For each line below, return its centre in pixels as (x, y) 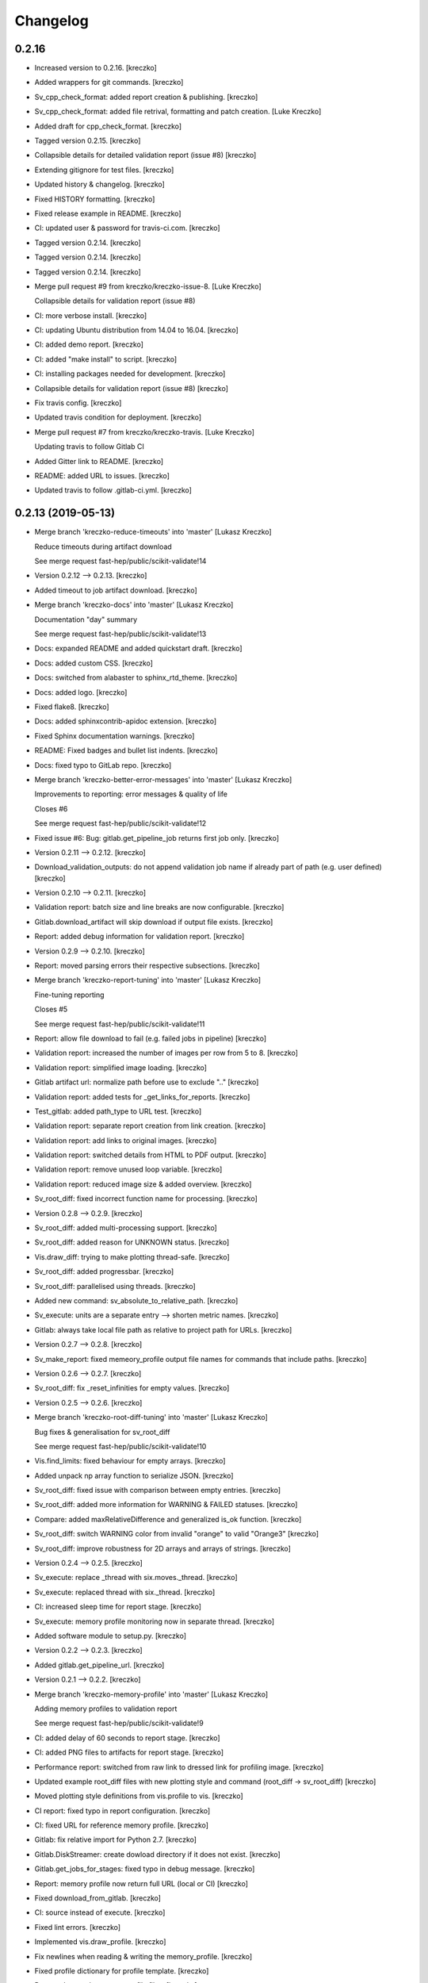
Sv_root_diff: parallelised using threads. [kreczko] (115, 1286)
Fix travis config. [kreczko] (78, 403)
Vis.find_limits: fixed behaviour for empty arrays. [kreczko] (130, 1461)
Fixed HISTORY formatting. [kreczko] (95, 199)
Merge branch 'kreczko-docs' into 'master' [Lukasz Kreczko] (134, 605)
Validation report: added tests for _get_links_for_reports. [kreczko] (142, 1097)
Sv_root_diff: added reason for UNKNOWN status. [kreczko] (132, 1242)
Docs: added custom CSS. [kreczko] (94, 663)
